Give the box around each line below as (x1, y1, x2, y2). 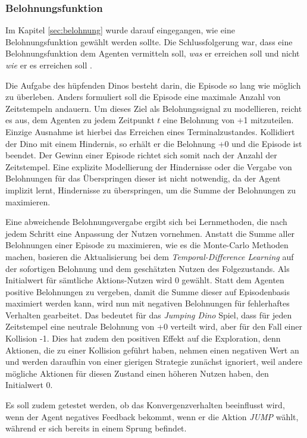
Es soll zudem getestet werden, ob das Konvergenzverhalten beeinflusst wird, (5, 399, 285, 411)
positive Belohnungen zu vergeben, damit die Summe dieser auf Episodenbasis (5, 285, 290, 298)
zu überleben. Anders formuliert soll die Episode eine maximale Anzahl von (5, 90, 281, 103)
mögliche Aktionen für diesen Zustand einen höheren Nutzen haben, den (5, 367, 269, 379)
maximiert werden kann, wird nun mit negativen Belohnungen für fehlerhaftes (5, 297, 290, 309)
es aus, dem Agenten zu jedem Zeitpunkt (5, 114, 155, 126)
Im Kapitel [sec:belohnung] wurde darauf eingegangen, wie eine (5, 24, 235, 36)
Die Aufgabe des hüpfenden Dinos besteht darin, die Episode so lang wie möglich (5, 79, 301, 91)
